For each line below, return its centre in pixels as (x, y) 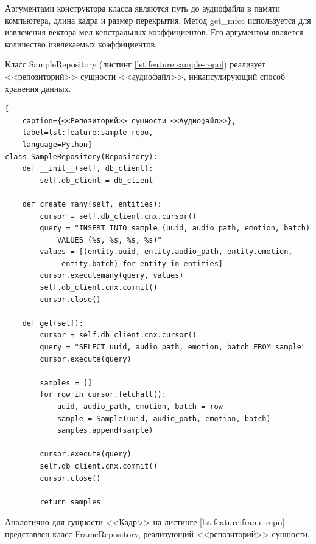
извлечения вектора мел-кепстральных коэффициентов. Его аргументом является (154, 32)
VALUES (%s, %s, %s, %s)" (109, 240)
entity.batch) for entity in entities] (142, 263)
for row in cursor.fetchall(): (103, 395)
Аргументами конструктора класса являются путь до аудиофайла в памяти (142, 8)
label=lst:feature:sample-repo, (88, 133)
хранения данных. (38, 88)
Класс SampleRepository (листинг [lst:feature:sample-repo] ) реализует (135, 64)
